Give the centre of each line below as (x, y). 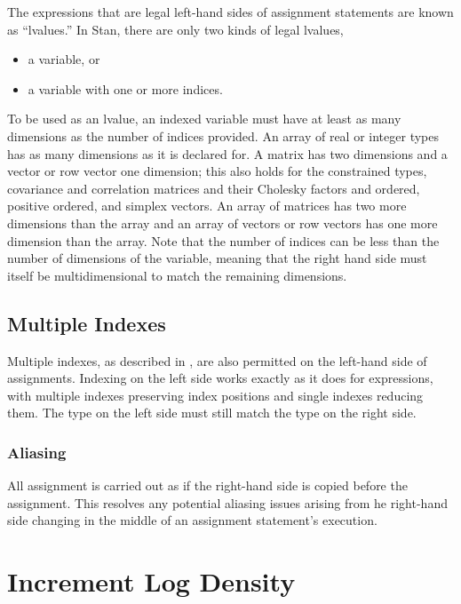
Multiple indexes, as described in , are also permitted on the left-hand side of (217, 360)
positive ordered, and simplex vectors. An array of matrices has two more (207, 206)
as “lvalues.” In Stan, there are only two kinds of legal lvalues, (175, 29)
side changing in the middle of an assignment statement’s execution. (192, 520)
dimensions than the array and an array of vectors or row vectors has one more (223, 223)
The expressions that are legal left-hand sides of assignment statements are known (230, 12)
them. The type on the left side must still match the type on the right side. (212, 413)
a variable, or (64, 59)
